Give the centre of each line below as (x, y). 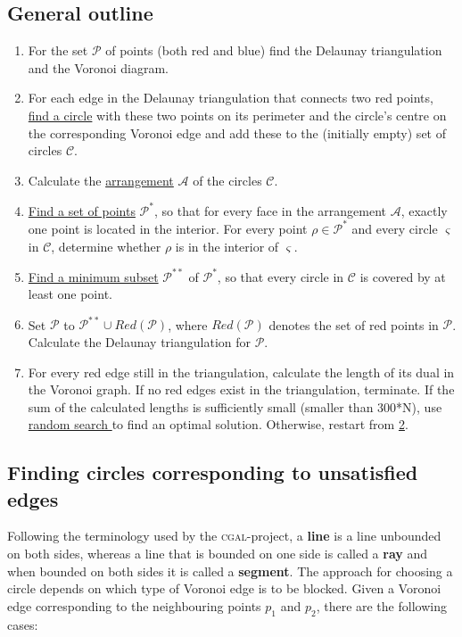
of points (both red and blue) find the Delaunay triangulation (274, 50)
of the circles (227, 180)
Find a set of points (82, 210)
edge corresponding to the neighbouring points (134, 605)
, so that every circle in (280, 276)
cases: (23, 624)
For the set (58, 50)
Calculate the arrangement (101, 180)
